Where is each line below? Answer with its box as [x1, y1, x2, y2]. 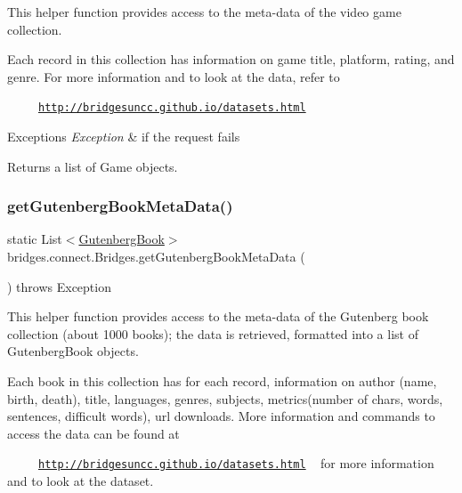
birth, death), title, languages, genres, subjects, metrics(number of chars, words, [7, 389, 443, 408]
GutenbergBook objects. [7, 342, 139, 360]
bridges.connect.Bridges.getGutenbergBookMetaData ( [7, 247, 305, 266]
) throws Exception [7, 277, 111, 295]
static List [7, 230, 62, 248]
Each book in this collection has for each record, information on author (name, [7, 372, 437, 390]
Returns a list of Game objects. [7, 157, 178, 175]
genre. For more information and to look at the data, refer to [7, 67, 340, 85]
